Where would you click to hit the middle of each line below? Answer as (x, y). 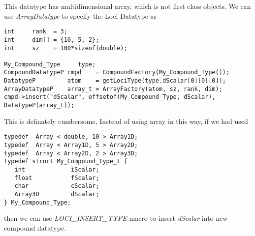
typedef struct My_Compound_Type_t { (66, 162)
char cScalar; (57, 186)
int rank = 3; (36, 32)
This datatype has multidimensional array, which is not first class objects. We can (127, 6)
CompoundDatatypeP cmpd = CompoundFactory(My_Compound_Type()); (117, 73)
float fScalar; (57, 178)
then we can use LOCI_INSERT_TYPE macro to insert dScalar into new (116, 218)
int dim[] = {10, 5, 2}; (52, 40)
